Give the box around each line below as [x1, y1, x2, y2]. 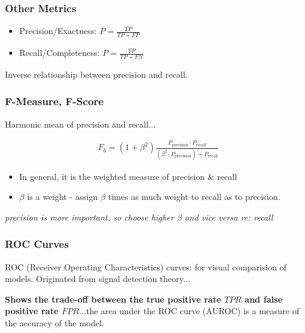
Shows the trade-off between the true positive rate [5, 292, 222, 305]
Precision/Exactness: [19, 24, 97, 37]
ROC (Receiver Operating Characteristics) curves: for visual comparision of [5, 260, 287, 273]
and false [244, 292, 282, 305]
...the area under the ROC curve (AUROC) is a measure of [79, 304, 300, 317]
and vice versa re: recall [184, 210, 273, 223]
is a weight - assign [27, 190, 98, 203]
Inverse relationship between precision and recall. [5, 67, 188, 80]
